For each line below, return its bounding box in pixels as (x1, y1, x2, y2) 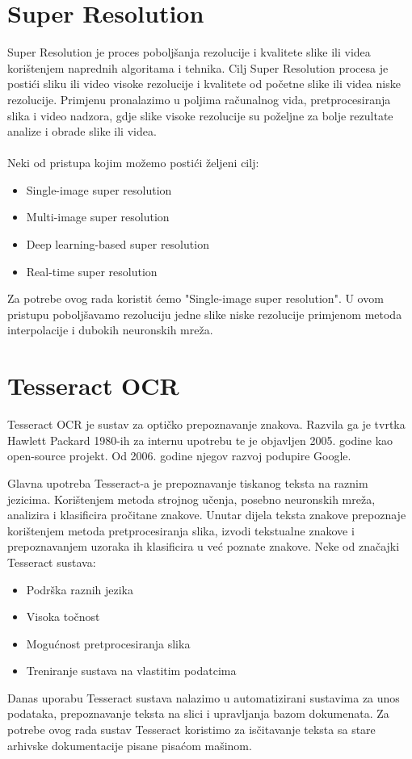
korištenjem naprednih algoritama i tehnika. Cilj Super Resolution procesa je (7, 59, 389, 76)
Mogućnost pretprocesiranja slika (26, 635, 191, 652)
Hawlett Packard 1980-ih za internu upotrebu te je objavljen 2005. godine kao (7, 431, 393, 448)
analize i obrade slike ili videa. (7, 123, 157, 140)
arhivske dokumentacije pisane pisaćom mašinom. (7, 736, 252, 753)
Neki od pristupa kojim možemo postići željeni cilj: (7, 154, 259, 171)
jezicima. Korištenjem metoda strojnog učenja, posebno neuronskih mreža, (7, 490, 376, 507)
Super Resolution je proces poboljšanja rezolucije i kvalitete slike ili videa (7, 44, 371, 61)
